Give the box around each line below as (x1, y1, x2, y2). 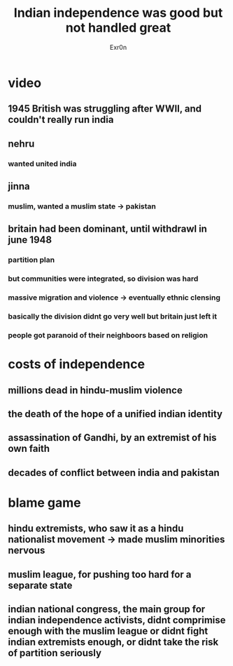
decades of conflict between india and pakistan (8, 467, 220, 479)
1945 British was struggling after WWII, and (8, 103, 202, 115)
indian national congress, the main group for (8, 604, 206, 615)
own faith (8, 443, 50, 455)
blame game (8, 495, 81, 510)
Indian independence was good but (13, 5, 223, 21)
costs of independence (8, 357, 146, 373)
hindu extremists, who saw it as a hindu (8, 523, 184, 535)
